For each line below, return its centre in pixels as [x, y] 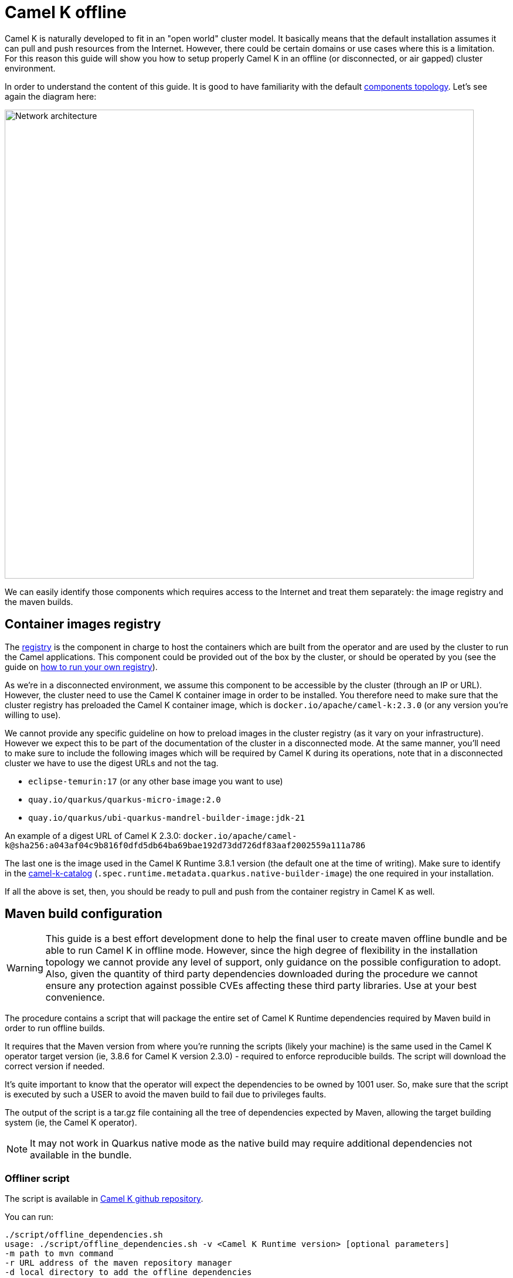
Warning [25, 968]
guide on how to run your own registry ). [81, 667]
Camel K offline [66, 12]
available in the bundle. [81, 1155]
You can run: [29, 1217]
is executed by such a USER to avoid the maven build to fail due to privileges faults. [166, 1095]
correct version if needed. [55, 1066]
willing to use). [33, 715]
